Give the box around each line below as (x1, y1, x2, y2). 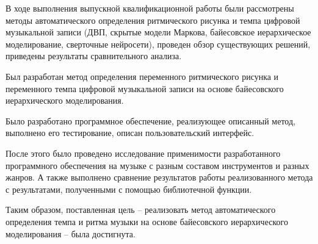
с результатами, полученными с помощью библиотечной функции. (5, 182, 252, 195)
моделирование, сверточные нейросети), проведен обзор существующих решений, (5, 37, 311, 50)
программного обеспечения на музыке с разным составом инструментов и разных (5, 159, 309, 171)
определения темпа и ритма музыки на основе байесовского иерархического (5, 215, 288, 228)
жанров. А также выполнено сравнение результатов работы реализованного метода (5, 171, 313, 184)
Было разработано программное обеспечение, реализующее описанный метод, (5, 114, 295, 127)
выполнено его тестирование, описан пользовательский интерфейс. (5, 126, 255, 139)
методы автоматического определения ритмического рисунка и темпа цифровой (5, 13, 300, 26)
